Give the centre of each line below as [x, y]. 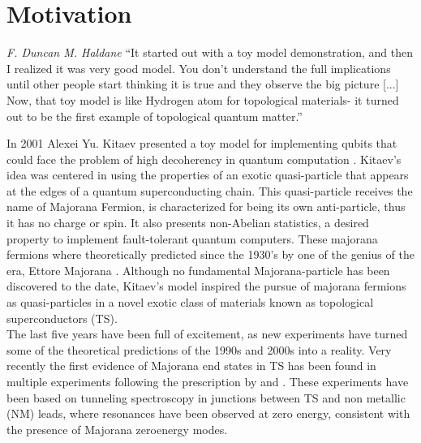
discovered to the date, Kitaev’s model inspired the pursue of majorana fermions [206, 286]
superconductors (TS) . [62, 318]
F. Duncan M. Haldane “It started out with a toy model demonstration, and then [210, 52]
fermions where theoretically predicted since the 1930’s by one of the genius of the [210, 254]
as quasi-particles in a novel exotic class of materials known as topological [190, 302]
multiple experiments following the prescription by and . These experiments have [208, 381]
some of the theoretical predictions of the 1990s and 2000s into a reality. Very [199, 349]
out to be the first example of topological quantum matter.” [155, 116]
